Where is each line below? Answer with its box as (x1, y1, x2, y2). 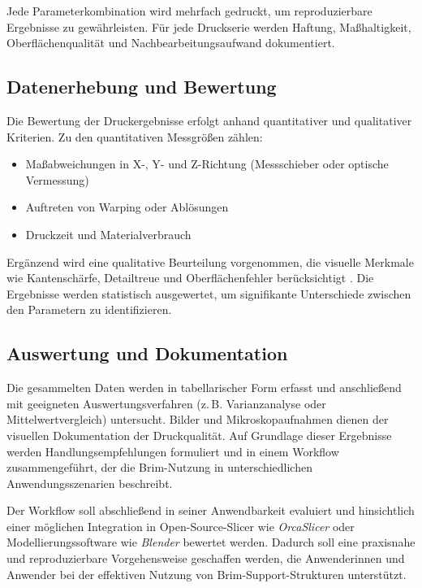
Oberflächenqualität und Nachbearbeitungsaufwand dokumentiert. (6, 34, 335, 51)
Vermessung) (25, 171, 89, 188)
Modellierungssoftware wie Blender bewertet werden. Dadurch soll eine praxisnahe (6, 534, 416, 551)
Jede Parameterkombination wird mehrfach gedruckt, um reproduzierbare (6, 2, 372, 19)
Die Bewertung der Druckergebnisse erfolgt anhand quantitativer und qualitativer (6, 111, 412, 128)
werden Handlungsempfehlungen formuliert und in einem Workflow (6, 442, 339, 460)
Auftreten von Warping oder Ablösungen (25, 198, 229, 216)
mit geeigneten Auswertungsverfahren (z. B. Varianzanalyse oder (6, 394, 326, 412)
